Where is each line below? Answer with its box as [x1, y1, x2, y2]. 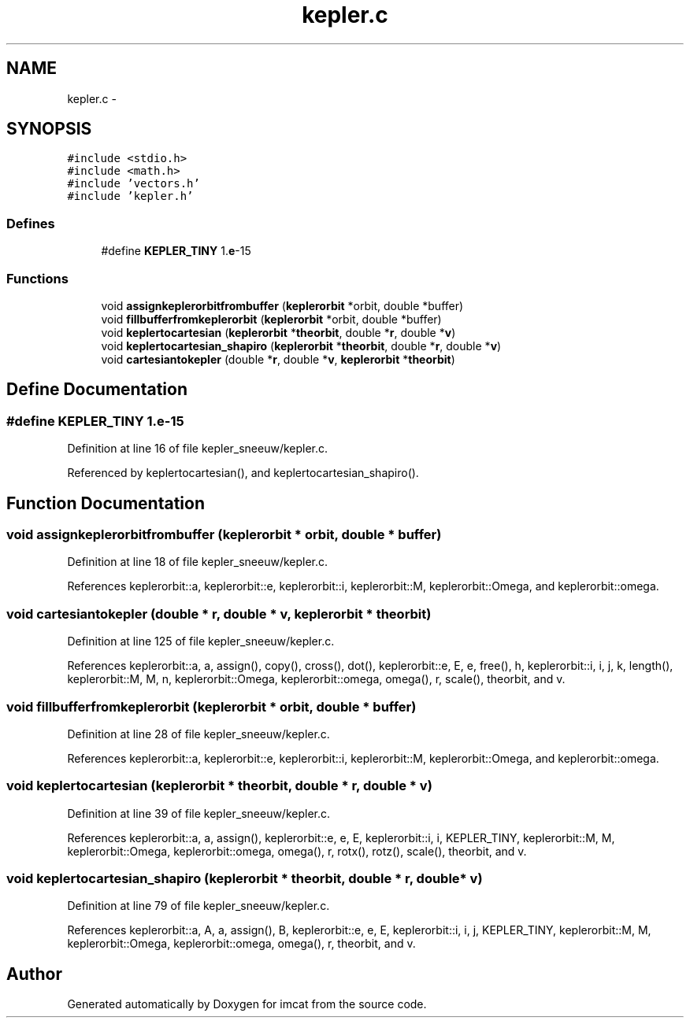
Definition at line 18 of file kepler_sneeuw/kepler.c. [67, 555, 328, 569]
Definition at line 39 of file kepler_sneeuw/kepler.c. [67, 806, 331, 820]
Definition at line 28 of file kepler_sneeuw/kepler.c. [67, 726, 330, 741]
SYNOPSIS [6, 119, 92, 139]
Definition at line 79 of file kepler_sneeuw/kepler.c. [67, 899, 330, 913]
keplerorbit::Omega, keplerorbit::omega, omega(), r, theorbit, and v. [67, 937, 416, 951]
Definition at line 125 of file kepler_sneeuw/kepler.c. [67, 634, 335, 649]
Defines [6, 215, 55, 231]
